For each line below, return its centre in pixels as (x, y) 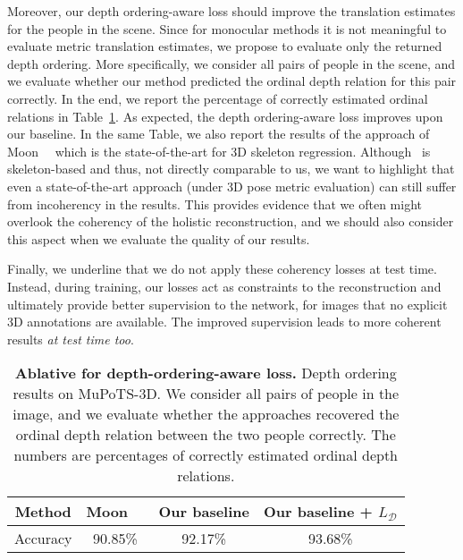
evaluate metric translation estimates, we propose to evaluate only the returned (225, 46)
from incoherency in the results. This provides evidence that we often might (215, 204)
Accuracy (43, 539)
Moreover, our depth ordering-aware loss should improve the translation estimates (231, 11)
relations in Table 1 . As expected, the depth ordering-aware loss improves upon (225, 116)
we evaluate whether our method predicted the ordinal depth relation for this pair (232, 81)
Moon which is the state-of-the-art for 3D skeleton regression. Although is (219, 151)
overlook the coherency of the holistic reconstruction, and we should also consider (231, 221)
